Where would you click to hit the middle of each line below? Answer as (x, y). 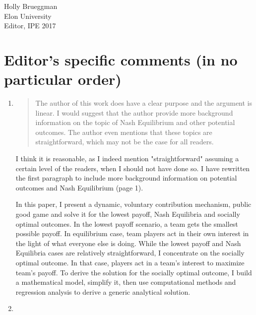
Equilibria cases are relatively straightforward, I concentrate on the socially (130, 253)
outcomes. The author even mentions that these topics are (124, 132)
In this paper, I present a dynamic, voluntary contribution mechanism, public (133, 204)
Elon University (28, 16)
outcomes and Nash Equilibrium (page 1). (79, 187)
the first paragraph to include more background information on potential (126, 178)
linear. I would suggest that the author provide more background (134, 112)
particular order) (63, 79)
